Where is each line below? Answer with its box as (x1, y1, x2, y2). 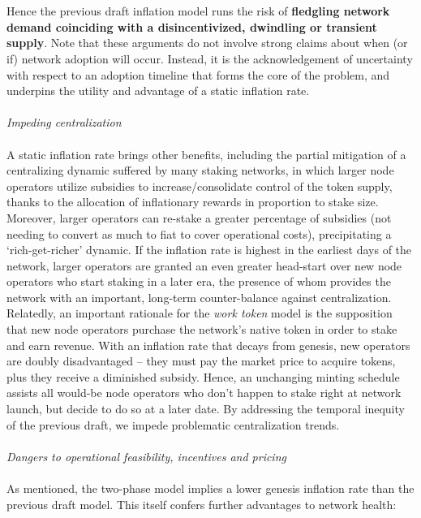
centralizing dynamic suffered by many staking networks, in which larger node (6, 162, 394, 179)
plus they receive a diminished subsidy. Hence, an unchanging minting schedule (6, 368, 400, 385)
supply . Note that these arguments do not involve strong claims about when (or (6, 34, 408, 51)
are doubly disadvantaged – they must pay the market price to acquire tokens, (6, 352, 396, 369)
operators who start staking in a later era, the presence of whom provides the (6, 273, 391, 290)
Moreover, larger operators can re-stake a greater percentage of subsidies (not (6, 209, 392, 226)
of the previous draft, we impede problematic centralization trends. (6, 416, 340, 433)
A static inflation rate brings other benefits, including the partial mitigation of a (6, 145, 406, 162)
